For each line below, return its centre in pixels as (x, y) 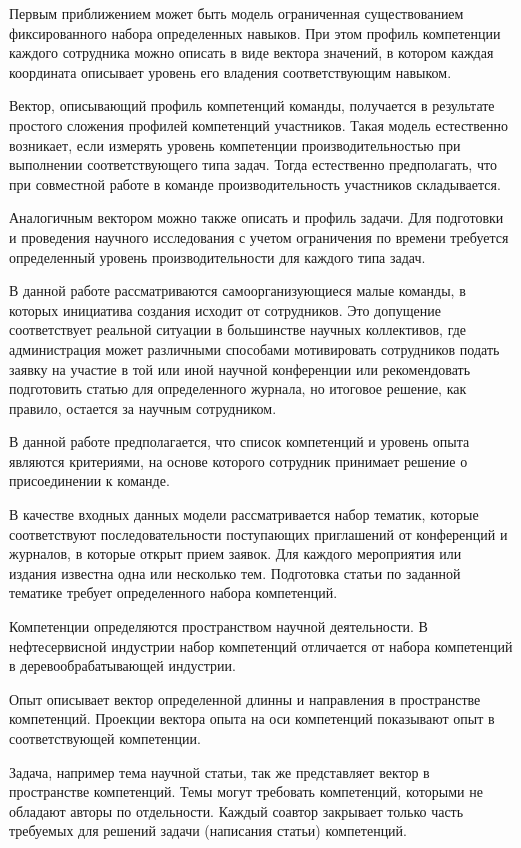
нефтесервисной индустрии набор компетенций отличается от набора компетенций (261, 645)
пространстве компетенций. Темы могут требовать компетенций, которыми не (246, 791)
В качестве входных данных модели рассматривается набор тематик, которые (244, 514)
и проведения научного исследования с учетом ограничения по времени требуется (259, 236)
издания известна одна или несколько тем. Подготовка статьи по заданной (235, 572)
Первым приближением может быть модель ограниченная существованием (236, 13)
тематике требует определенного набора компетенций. (173, 592)
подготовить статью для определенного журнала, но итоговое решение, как (238, 388)
